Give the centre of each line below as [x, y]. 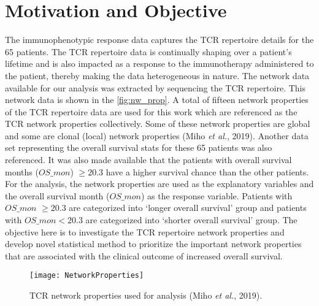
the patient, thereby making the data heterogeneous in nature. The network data [157, 75]
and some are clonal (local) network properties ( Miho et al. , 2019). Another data [157, 135]
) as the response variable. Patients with [217, 195]
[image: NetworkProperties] [87, 276]
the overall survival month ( [57, 195]
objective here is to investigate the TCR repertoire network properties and [145, 231]
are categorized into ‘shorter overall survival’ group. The [191, 220]
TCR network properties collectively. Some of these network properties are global [158, 124]
